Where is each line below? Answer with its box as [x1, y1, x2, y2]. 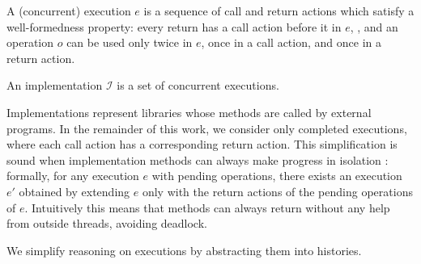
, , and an [350, 18, 398, 35]
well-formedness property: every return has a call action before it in [6, 18, 342, 35]
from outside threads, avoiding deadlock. [6, 215, 207, 232]
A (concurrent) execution [6, 2, 131, 19]
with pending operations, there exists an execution [151, 167, 402, 184]
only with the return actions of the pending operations [142, 182, 413, 199]
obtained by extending [19, 182, 130, 199]
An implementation [6, 77, 103, 94]
